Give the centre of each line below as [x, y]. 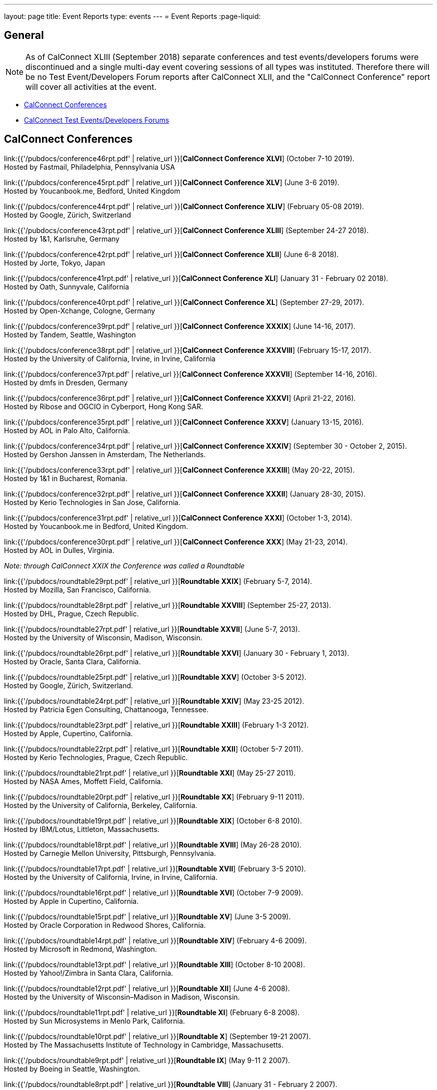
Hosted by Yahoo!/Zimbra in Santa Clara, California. [89, 973]
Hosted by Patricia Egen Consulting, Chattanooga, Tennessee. [106, 709]
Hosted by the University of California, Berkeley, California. [101, 805]
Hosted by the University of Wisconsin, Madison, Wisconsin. [103, 637]
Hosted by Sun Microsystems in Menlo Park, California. [95, 1021]
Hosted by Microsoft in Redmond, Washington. [81, 949]
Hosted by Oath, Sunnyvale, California [67, 286]
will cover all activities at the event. [91, 87]
